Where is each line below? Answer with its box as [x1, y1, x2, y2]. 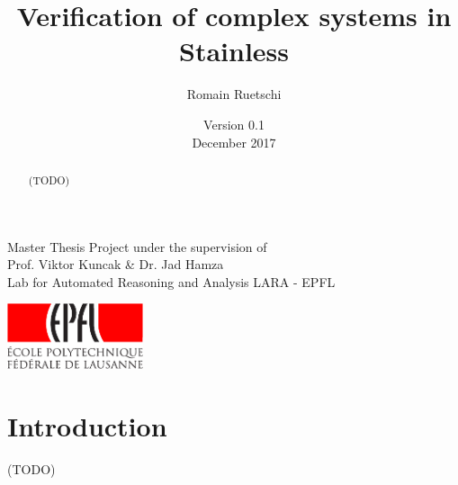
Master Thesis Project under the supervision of [7, 237, 267, 256]
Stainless [179, 32, 289, 69]
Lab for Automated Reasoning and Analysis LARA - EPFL [7, 272, 336, 291]
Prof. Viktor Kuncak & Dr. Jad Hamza [7, 255, 224, 274]
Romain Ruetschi [186, 85, 282, 103]
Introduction [7, 408, 167, 445]
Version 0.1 [203, 114, 265, 133]
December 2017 [192, 132, 276, 151]
